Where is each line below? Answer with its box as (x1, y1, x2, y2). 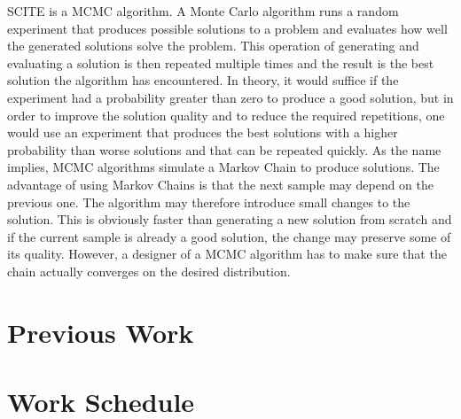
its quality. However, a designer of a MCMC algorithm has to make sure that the (7, 244, 447, 263)
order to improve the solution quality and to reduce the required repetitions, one (7, 105, 445, 124)
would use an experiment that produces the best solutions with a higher (7, 123, 398, 142)
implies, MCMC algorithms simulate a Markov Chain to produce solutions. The (7, 158, 440, 176)
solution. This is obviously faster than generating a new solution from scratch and (7, 210, 452, 229)
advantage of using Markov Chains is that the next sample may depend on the (7, 175, 434, 193)
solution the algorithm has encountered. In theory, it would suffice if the (7, 71, 399, 89)
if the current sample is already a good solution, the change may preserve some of (7, 227, 451, 245)
